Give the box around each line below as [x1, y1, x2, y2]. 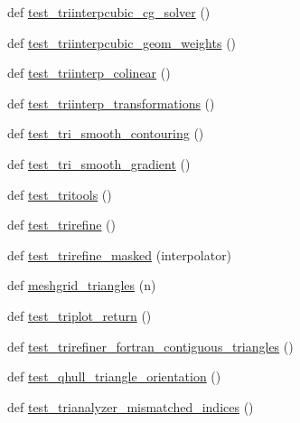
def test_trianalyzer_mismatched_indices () [7, 397, 254, 416]
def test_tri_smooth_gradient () [7, 154, 191, 173]
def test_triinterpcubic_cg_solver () [7, 3, 211, 21]
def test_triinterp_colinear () [7, 63, 171, 82]
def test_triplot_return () [7, 305, 152, 324]
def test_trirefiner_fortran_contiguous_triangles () [7, 336, 294, 355]
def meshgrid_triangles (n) [7, 276, 156, 295]
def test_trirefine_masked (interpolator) [7, 245, 232, 264]
